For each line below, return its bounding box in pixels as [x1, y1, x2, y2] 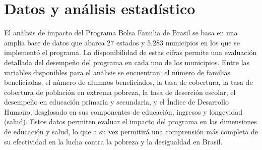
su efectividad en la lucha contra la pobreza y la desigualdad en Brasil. [4, 136, 223, 146]
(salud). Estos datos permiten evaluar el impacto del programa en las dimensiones [4, 116, 257, 127]
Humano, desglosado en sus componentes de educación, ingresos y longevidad [4, 106, 243, 117]
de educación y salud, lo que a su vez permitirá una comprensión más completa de [4, 126, 258, 137]
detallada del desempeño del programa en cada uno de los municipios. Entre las [4, 57, 250, 67]
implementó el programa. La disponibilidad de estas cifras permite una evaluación [4, 47, 257, 58]
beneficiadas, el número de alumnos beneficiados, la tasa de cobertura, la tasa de [4, 77, 253, 87]
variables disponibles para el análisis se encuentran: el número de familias [4, 67, 231, 77]
